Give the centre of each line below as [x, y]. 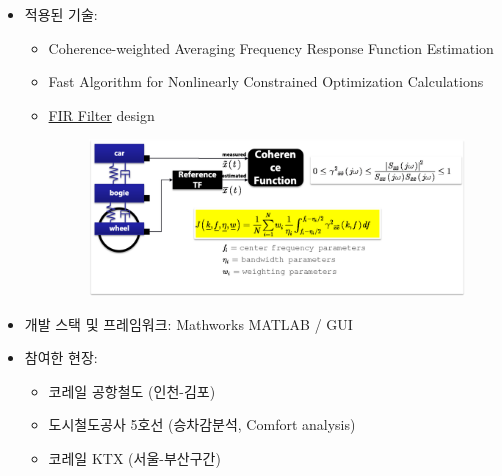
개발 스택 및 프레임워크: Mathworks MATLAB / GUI [188, 323]
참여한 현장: [61, 357]
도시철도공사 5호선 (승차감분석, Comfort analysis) [202, 424]
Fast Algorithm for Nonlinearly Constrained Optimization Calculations [266, 81]
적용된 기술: [61, 14]
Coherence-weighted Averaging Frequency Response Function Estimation [271, 47]
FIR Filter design [101, 114]
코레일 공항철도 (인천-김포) [132, 390]
